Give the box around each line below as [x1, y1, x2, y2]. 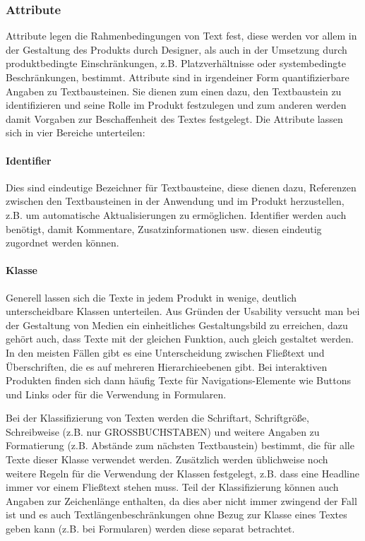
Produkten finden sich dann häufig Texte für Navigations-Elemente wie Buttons [6, 373, 351, 388]
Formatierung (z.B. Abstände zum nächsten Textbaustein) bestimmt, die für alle [6, 438, 354, 453]
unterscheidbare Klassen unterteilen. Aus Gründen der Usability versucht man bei [6, 304, 360, 319]
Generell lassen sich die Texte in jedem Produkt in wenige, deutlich [6, 290, 297, 304]
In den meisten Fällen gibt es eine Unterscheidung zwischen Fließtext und [6, 345, 325, 359]
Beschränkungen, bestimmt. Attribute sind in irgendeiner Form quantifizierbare [6, 70, 349, 84]
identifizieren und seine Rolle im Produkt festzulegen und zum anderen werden [6, 97, 347, 112]
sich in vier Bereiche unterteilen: [6, 125, 145, 140]
